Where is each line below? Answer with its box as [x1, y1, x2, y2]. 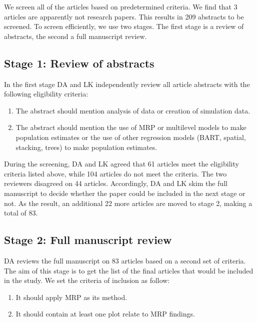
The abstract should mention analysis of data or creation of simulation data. [15, 105, 250, 115]
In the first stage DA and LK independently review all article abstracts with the [4, 78, 250, 89]
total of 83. [4, 207, 38, 218]
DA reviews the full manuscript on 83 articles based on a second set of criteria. [4, 255, 246, 265]
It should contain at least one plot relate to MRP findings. [15, 308, 195, 319]
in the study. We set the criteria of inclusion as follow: [4, 275, 170, 285]
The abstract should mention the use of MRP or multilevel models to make [15, 122, 246, 132]
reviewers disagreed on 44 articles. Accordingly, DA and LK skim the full [4, 178, 227, 188]
